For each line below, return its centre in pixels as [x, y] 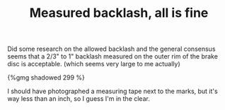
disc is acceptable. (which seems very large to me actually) [94, 64]
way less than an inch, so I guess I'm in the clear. [79, 99]
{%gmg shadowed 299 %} [46, 78]
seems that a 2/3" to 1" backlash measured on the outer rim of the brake [112, 56]
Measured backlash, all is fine [119, 13]
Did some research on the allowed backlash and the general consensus [111, 49]
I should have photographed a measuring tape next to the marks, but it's [112, 91]
